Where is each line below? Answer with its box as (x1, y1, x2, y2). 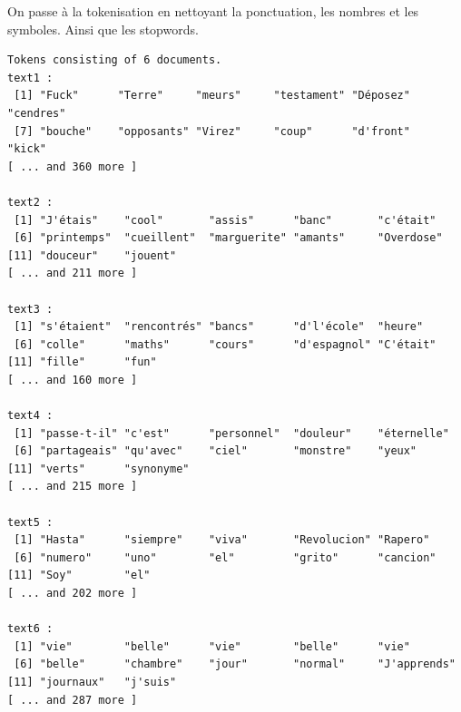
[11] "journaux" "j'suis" (7, 675, 177, 688)
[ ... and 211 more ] (7, 267, 138, 280)
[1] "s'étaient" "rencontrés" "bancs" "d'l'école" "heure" (14, 320, 424, 334)
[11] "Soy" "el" (7, 569, 151, 582)
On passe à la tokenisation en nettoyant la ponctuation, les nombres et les (7, 2, 419, 20)
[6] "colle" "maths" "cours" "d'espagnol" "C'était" (14, 337, 436, 351)
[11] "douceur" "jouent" (7, 249, 177, 262)
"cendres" (7, 106, 66, 120)
